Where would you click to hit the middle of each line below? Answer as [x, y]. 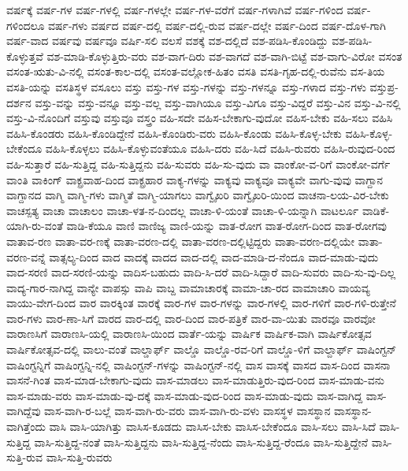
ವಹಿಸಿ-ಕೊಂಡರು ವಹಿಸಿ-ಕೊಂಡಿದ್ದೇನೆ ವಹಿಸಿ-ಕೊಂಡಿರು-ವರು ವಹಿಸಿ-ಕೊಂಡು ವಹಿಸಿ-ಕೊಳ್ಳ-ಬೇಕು [174, 133]
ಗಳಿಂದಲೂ [26, 25]
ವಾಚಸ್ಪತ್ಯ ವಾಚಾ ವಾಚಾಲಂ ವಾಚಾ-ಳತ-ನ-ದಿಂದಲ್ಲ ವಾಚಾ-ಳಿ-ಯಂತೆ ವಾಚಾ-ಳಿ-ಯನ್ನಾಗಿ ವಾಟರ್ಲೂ [183, 210]
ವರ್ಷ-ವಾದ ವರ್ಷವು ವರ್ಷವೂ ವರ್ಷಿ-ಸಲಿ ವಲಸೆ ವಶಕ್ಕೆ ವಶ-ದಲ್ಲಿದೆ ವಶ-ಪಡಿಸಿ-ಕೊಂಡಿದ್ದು [167, 41]
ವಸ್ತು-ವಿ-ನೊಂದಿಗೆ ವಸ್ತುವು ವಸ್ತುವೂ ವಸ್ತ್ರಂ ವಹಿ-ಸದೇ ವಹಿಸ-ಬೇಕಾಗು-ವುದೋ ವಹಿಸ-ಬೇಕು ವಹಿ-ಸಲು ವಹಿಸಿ [200, 118]
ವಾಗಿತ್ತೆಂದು [26, 426]
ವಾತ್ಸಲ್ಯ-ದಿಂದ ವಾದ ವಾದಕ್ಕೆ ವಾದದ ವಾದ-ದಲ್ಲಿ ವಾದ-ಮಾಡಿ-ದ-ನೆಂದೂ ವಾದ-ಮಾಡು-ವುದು [214, 256]
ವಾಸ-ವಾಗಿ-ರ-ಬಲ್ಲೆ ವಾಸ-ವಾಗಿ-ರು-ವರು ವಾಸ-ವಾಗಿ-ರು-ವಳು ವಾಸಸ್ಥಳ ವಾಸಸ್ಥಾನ [187, 411]
